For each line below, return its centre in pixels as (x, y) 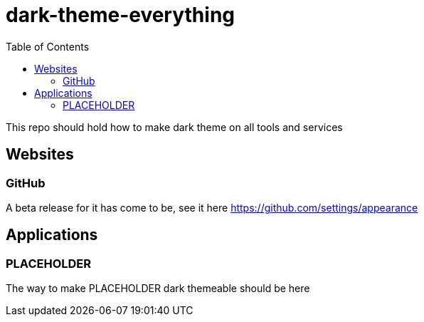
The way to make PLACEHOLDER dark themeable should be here (158, 289)
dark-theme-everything (121, 15)
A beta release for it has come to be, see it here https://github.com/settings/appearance (212, 207)
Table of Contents (48, 46)
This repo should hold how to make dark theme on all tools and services (174, 127)
